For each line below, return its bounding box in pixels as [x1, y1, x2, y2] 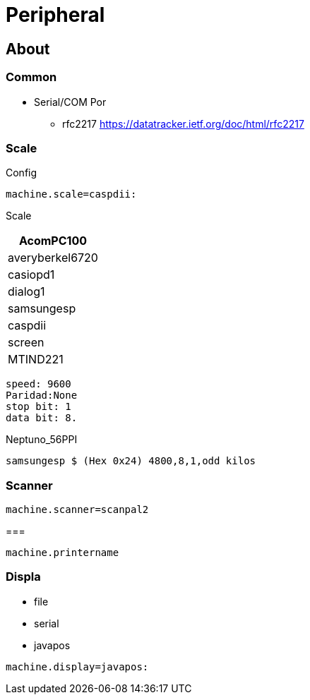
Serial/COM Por [34, 95, 107, 108]
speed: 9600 [6, 378, 71, 390]
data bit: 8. [6, 412, 78, 424]
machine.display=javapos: [6, 660, 149, 672]
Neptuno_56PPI [6, 433, 78, 446]
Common [6, 70, 57, 85]
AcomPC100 [18, 234, 88, 248]
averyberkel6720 [8, 251, 98, 265]
